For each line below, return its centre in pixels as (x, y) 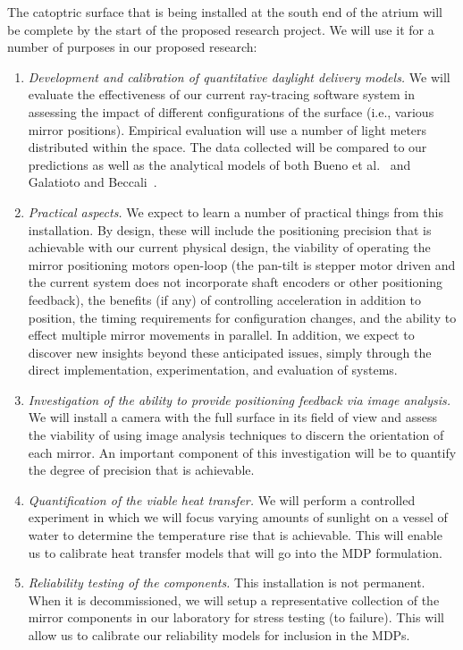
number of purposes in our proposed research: (132, 47)
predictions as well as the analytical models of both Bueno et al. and (219, 164)
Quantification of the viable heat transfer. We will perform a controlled (222, 499)
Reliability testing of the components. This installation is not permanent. (227, 582)
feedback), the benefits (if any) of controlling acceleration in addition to (225, 299)
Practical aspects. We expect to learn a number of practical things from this (236, 211)
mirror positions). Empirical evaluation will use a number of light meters (227, 129)
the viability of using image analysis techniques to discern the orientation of (236, 435)
